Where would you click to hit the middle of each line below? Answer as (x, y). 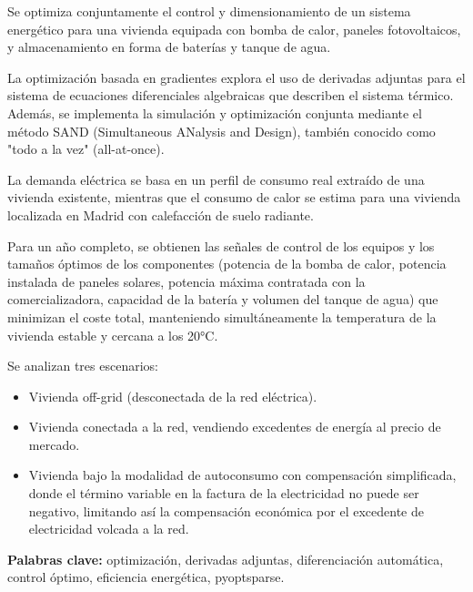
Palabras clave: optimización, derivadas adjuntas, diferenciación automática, (226, 559)
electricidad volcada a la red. (109, 529)
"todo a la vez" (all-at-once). (86, 149)
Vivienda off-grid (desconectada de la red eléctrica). (173, 396)
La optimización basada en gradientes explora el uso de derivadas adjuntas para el (236, 77)
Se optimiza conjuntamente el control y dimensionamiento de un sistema (209, 11)
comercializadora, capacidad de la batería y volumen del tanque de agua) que (223, 299)
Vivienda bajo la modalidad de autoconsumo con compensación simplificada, (242, 475)
